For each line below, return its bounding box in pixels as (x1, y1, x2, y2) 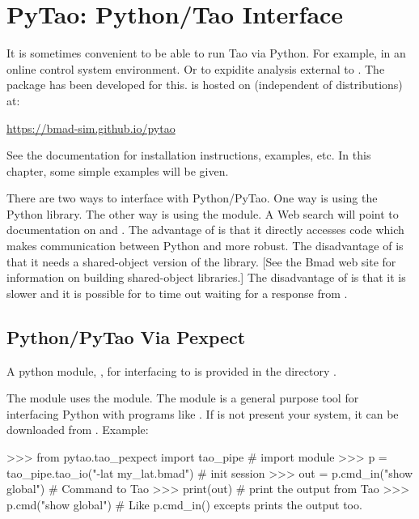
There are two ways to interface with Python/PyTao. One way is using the (6, 189, 378, 206)
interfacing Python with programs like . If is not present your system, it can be (6, 405, 399, 422)
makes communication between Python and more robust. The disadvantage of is (6, 237, 404, 254)
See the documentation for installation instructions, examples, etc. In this (6, 147, 371, 164)
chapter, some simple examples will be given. (6, 162, 229, 179)
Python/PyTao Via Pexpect (6, 324, 246, 349)
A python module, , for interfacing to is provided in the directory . (6, 362, 336, 379)
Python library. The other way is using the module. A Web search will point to (6, 205, 399, 222)
